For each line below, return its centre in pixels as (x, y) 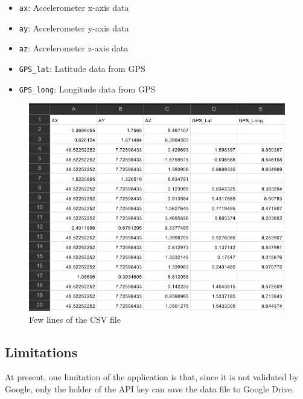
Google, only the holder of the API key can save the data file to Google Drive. (150, 388)
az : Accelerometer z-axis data (74, 48)
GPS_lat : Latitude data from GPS (82, 68)
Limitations (41, 352)
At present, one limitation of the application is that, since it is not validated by (152, 377)
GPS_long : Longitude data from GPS (87, 89)
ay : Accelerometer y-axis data (74, 28)
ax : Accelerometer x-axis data (74, 7)
